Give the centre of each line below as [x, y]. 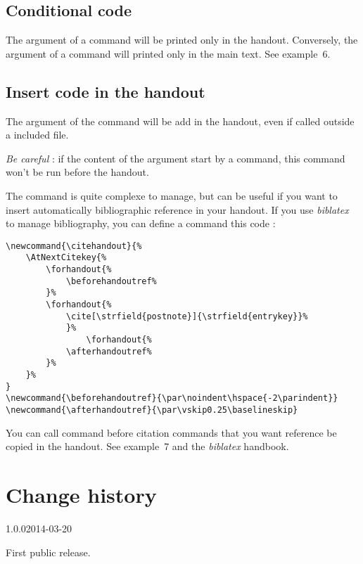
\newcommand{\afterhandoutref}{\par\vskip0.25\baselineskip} [152, 410]
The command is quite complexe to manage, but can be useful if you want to [172, 195]
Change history [81, 494]
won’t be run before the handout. [77, 172]
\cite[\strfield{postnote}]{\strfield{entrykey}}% [187, 316]
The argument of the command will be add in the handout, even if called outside [180, 121]
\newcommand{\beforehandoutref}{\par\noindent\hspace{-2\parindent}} [172, 398]
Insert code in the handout [106, 91]
